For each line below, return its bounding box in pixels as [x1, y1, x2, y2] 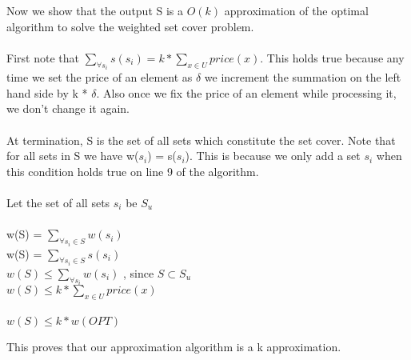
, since [123, 265, 154, 282]
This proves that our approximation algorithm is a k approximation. [6, 338, 341, 354]
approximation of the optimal [224, 2, 369, 18]
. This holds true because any [260, 49, 405, 66]
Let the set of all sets [6, 194, 110, 210]
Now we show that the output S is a [6, 2, 184, 18]
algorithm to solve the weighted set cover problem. [6, 18, 254, 34]
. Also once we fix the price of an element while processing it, [96, 84, 397, 101]
